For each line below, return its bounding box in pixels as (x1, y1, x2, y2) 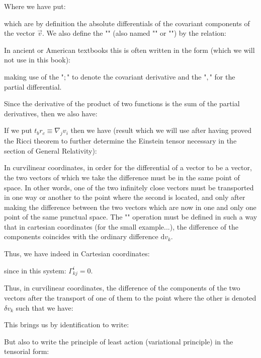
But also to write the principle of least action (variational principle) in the (4, 336, 233, 346)
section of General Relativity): (4, 145, 97, 156)
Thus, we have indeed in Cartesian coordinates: (4, 248, 150, 259)
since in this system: (4, 265, 66, 275)
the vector (4, 28, 35, 38)
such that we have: (16, 302, 73, 313)
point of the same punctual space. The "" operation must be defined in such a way (4, 211, 257, 222)
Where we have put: (4, 1, 66, 11)
